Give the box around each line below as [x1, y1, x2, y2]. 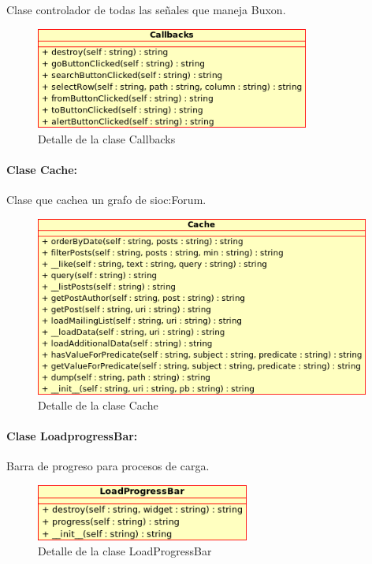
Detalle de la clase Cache [38, 397, 158, 414]
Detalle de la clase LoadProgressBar [38, 543, 212, 559]
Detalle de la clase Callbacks [38, 130, 176, 147]
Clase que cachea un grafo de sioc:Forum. [6, 191, 206, 208]
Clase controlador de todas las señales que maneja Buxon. [6, 2, 286, 17]
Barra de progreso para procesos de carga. [6, 458, 210, 474]
